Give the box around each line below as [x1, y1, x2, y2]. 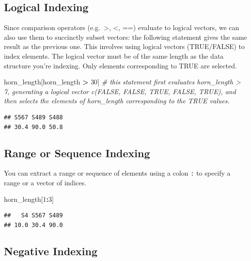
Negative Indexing [4, 243, 98, 258]
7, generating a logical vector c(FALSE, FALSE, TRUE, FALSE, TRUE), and [4, 86, 236, 96]
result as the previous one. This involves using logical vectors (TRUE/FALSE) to [4, 41, 245, 51]
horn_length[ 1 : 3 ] [4, 194, 54, 204]
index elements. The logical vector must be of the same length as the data [4, 50, 224, 61]
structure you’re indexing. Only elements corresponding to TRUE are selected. [4, 60, 237, 70]
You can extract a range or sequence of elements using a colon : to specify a [4, 168, 231, 178]
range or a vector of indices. [4, 178, 87, 187]
